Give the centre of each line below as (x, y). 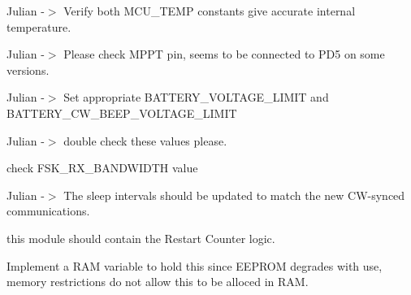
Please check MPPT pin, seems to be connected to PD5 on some (224, 54)
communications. (48, 211)
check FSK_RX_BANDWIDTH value (102, 168)
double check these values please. (145, 140)
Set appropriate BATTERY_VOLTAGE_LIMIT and (196, 97)
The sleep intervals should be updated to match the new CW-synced (234, 195)
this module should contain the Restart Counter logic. (141, 238)
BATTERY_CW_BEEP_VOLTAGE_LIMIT (122, 113)
